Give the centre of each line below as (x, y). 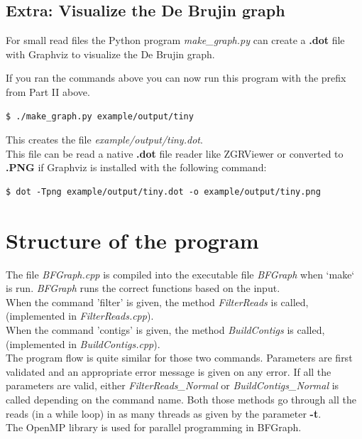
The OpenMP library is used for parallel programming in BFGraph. (154, 427)
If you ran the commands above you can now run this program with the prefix (176, 78)
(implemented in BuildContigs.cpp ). (83, 343)
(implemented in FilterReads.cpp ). (80, 316)
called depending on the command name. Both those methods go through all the (181, 400)
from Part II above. (48, 91)
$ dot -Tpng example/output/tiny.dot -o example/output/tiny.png (163, 191)
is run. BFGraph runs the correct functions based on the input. (143, 288)
